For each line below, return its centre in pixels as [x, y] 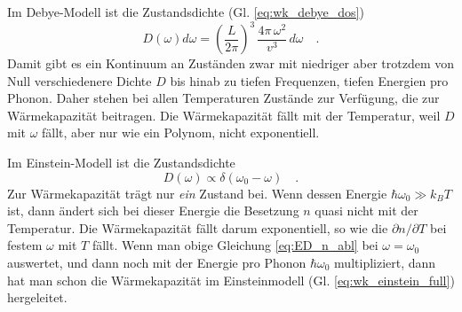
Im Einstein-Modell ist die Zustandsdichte [121, 163]
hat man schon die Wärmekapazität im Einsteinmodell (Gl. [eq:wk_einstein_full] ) [231, 280]
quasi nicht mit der [366, 211]
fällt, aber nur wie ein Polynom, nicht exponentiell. [181, 133]
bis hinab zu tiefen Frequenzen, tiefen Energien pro [309, 80]
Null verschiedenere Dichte [80, 80]
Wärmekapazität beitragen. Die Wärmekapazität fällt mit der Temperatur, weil [224, 115]
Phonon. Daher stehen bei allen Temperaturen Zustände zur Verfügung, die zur [223, 98]
